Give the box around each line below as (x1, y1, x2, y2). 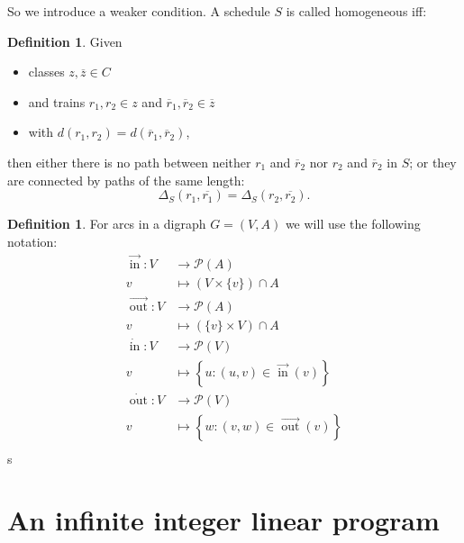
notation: (7, 231, 58, 250)
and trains (28, 92, 86, 111)
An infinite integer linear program (7, 502, 440, 538)
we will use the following (285, 214, 421, 233)
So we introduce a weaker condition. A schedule (7, 2, 270, 20)
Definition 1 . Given (7, 32, 123, 50)
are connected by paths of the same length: (7, 170, 245, 189)
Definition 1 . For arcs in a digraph (7, 214, 206, 233)
